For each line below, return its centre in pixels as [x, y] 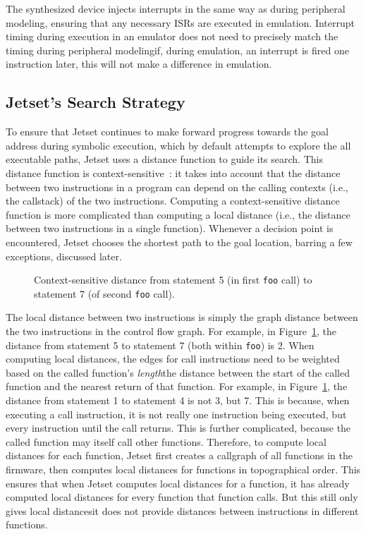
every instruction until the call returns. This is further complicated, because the [178, 428]
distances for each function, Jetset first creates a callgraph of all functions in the [179, 455]
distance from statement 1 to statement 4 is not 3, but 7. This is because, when [178, 400]
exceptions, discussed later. [64, 256]
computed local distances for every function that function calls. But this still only [182, 497]
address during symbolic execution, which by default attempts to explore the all [178, 145]
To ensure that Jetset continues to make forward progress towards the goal [167, 132]
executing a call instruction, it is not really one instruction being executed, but [176, 414]
